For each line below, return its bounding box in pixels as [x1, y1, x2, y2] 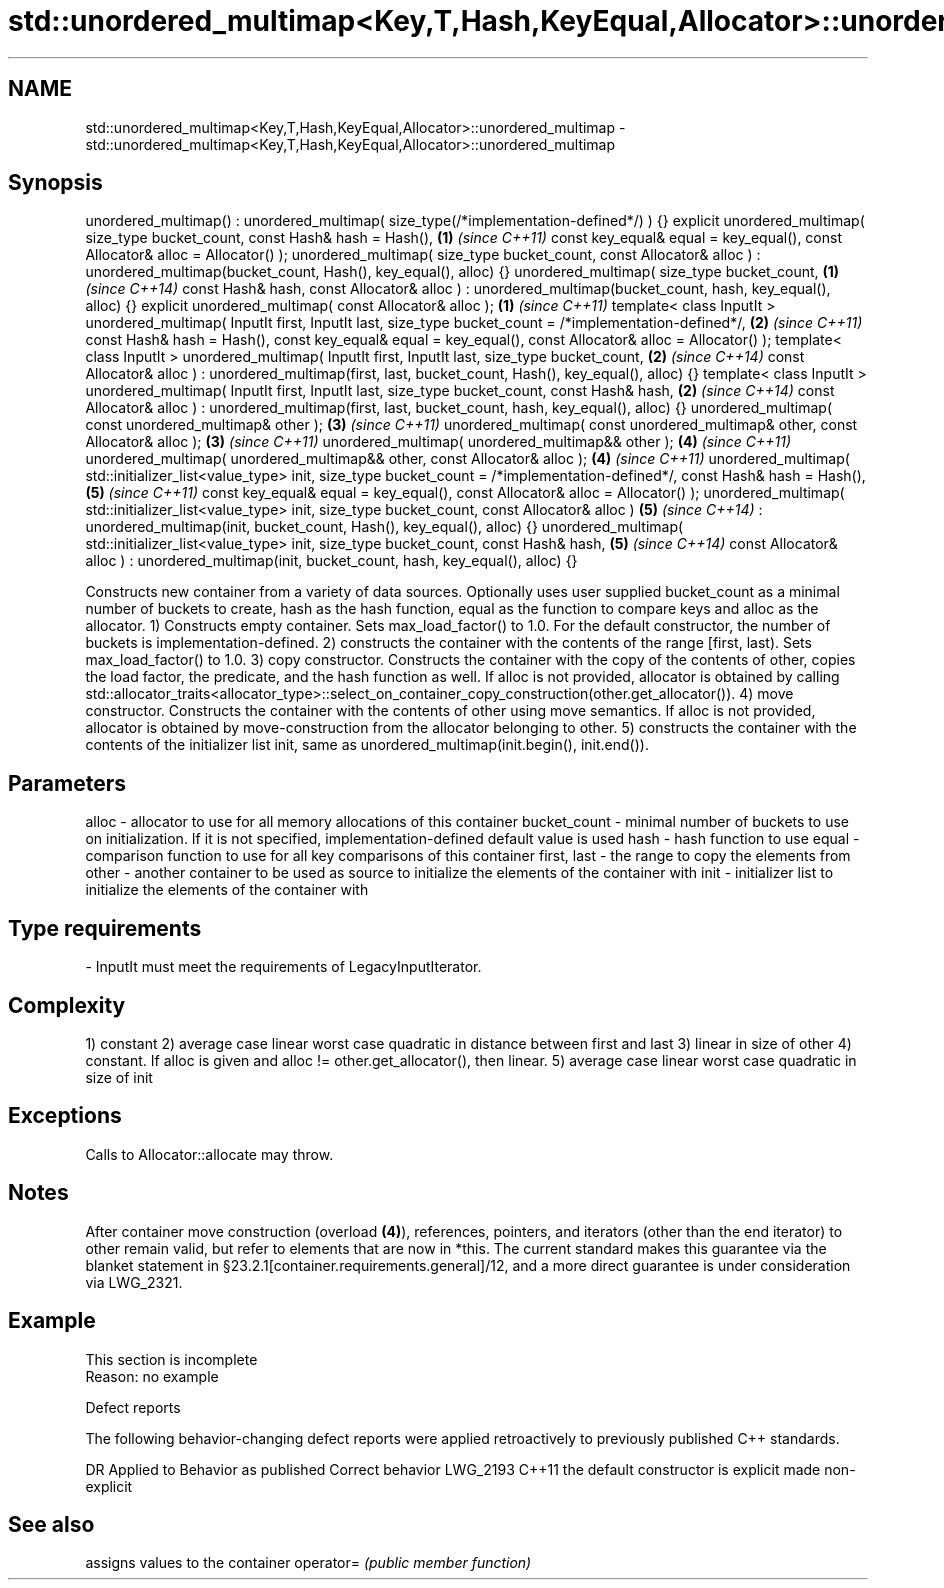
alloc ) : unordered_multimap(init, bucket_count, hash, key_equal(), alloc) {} [85, 552, 578, 570]
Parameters [8, 770, 126, 796]
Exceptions [8, 1103, 122, 1129]
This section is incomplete [85, 1350, 258, 1368]
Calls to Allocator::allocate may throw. [85, 1145, 334, 1163]
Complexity [8, 992, 126, 1018]
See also [8, 1511, 95, 1537]
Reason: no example [85, 1367, 219, 1385]
